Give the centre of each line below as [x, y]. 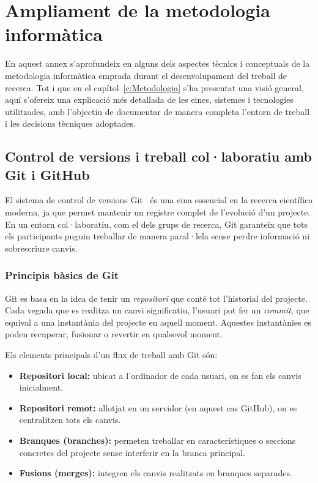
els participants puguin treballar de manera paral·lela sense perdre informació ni [157, 236]
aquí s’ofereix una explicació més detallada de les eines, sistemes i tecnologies [149, 99]
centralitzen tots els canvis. [70, 420]
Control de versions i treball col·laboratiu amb [158, 156]
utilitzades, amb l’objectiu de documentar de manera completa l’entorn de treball [157, 111]
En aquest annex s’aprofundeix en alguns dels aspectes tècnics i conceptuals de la [157, 63]
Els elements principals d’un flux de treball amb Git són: [111, 355]
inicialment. [41, 387]
